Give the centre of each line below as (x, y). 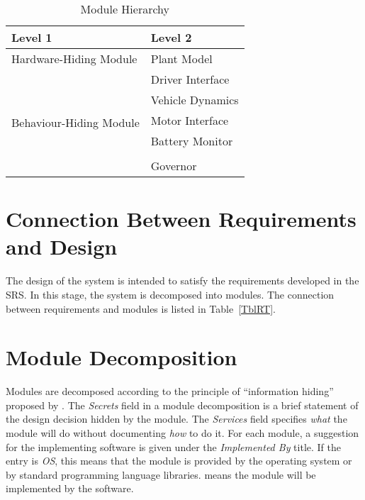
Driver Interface (190, 79)
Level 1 (32, 37)
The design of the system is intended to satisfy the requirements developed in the (182, 280)
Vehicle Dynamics (195, 100)
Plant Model (181, 59)
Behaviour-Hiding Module (75, 122)
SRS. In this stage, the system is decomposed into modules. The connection (170, 294)
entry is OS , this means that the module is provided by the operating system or (179, 461)
